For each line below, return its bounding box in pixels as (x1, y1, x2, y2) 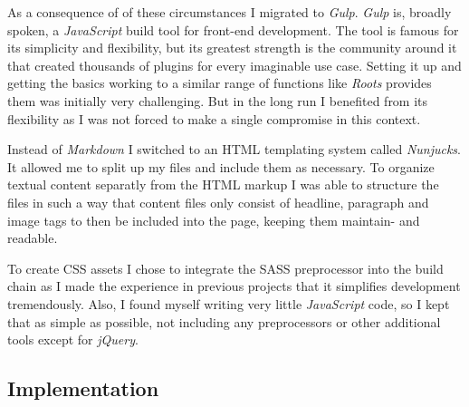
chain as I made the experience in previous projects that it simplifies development (7, 276, 461, 296)
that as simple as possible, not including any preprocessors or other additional (7, 312, 441, 331)
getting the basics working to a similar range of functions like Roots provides (7, 73, 432, 92)
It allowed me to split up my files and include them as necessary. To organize (7, 157, 435, 176)
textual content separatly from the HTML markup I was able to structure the (7, 175, 439, 194)
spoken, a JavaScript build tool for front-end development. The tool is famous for (7, 20, 459, 39)
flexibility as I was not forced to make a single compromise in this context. (7, 109, 421, 128)
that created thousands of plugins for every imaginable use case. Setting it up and (7, 55, 462, 74)
